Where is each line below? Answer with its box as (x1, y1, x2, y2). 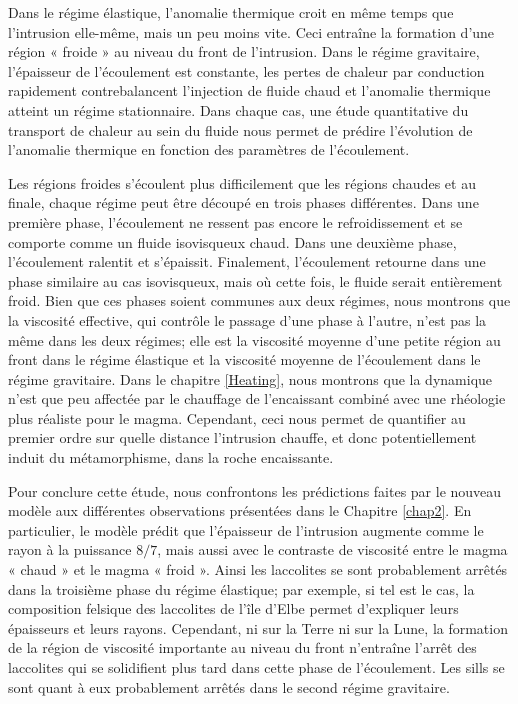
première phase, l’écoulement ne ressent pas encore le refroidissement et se (8, 211, 463, 232)
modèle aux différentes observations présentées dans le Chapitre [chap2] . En (8, 500, 472, 521)
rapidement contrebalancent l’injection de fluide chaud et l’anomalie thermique (8, 80, 491, 101)
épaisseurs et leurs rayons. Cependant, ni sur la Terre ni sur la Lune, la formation (8, 617, 508, 638)
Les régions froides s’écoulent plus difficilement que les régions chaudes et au (8, 172, 476, 193)
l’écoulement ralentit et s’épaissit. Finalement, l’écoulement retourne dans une (8, 251, 486, 272)
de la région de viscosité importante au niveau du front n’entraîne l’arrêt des (8, 637, 477, 658)
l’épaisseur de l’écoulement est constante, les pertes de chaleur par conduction (8, 60, 485, 81)
